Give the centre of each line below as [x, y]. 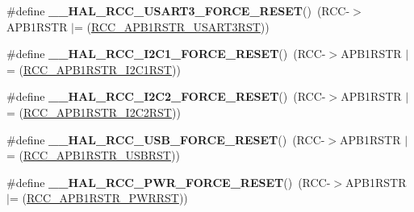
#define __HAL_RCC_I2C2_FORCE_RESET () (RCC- [166, 96]
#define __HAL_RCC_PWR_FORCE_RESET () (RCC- [169, 182]
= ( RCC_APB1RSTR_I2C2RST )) [94, 112]
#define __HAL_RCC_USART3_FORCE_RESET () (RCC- [178, 10]
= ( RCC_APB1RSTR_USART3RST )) [172, 26]
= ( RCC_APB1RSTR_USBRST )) [93, 155]
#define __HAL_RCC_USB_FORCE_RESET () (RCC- [166, 139]
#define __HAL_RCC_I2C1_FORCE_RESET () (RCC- [166, 54]
